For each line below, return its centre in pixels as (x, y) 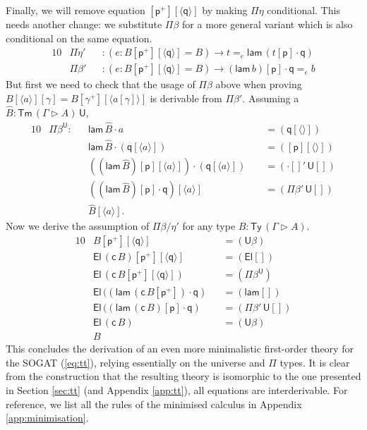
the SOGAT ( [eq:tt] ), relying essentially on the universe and (136, 362)
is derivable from (186, 98)
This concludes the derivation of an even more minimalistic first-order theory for (180, 349)
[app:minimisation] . (47, 418)
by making (225, 10)
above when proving (259, 84)
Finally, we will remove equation (76, 10)
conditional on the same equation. (79, 38)
